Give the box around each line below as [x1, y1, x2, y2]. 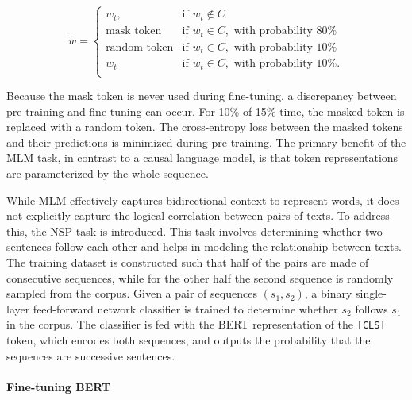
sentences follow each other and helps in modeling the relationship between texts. [6, 238, 402, 255]
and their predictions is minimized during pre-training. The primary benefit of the [6, 133, 406, 150]
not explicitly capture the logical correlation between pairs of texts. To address [6, 207, 390, 224]
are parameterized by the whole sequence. [6, 164, 209, 181]
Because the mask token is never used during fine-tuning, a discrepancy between [6, 87, 397, 104]
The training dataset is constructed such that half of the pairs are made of [6, 253, 369, 270]
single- [356, 285, 387, 302]
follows [355, 300, 388, 317]
